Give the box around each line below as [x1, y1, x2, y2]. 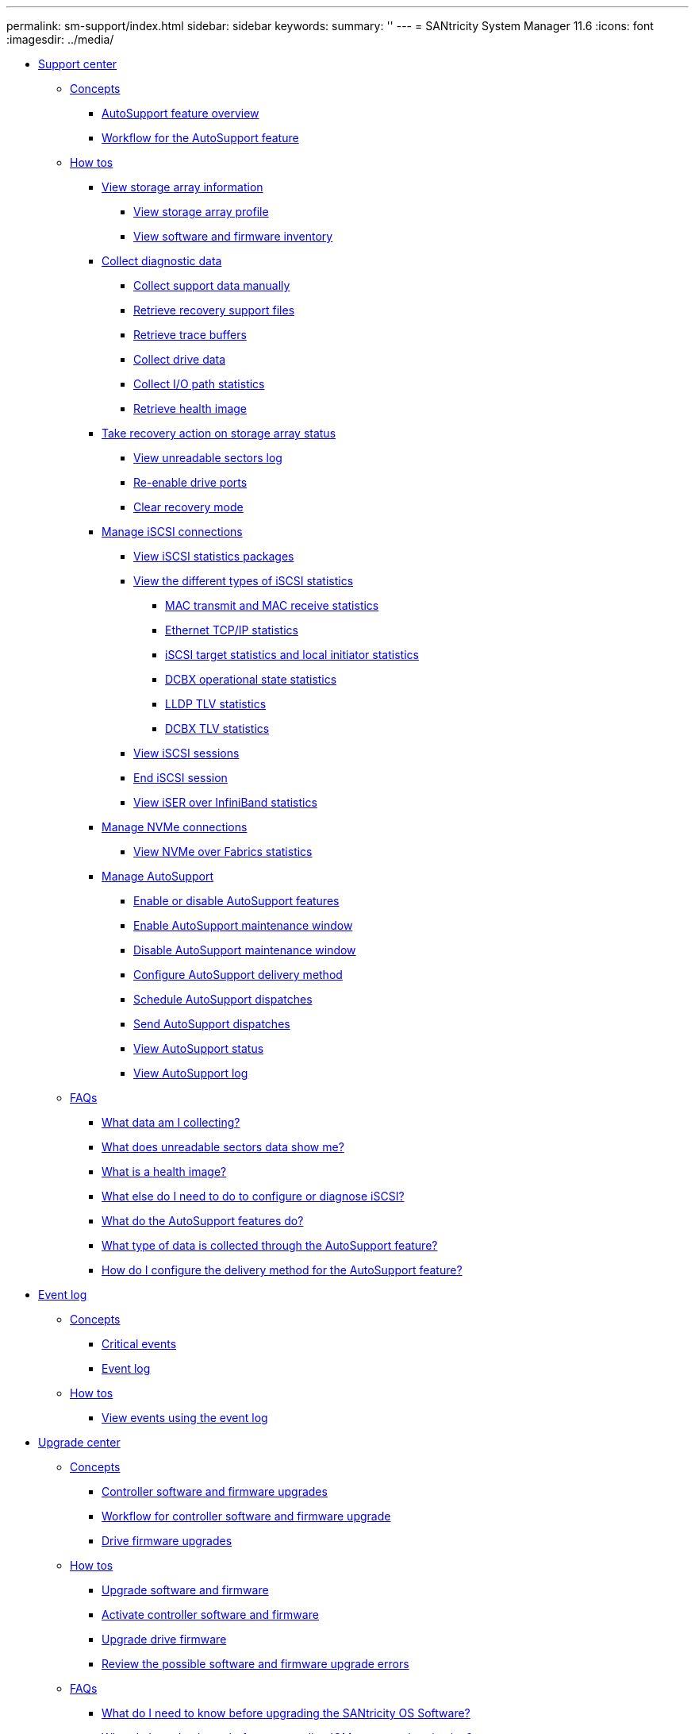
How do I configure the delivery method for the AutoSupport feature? [102, 1263, 463, 1277]
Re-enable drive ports [133, 476, 248, 489]
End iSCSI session [133, 771, 228, 784]
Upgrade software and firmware [102, 1583, 269, 1597]
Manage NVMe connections [102, 820, 248, 834]
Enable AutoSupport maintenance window [133, 919, 353, 932]
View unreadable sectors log [133, 451, 282, 464]
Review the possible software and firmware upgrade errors [102, 1657, 409, 1670]
